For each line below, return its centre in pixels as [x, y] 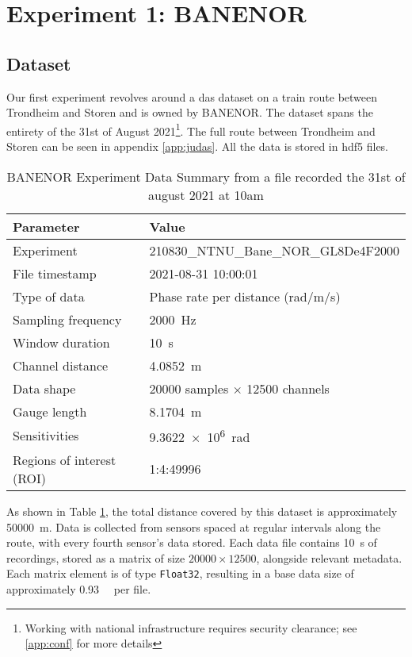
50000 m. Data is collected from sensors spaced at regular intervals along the [194, 526]
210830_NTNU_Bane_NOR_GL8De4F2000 [274, 250]
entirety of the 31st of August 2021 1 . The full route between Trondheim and [191, 129]
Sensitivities [46, 436]
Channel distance [61, 365]
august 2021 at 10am [206, 194]
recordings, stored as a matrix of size [96, 557]
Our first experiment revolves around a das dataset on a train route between [192, 96]
